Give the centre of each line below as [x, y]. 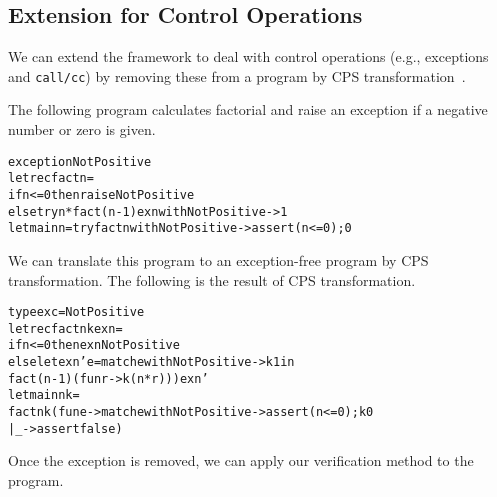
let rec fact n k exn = [65, 328]
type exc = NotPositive [76, 312]
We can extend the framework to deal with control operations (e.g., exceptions [248, 56]
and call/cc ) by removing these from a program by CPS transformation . [237, 75]
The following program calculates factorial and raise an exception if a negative [248, 109]
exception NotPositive [80, 161]
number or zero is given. [82, 129]
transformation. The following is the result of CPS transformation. [212, 279]
